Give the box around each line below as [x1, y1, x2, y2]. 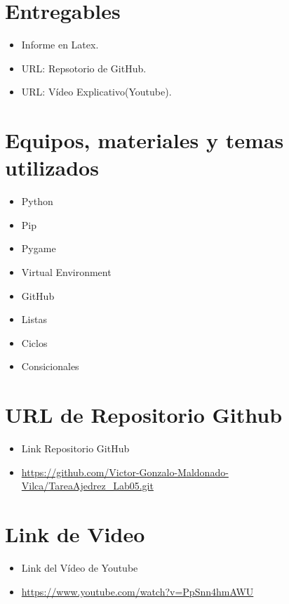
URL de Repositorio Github [5, 400, 283, 429]
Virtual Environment [21, 265, 112, 279]
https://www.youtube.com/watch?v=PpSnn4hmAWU [21, 584, 254, 598]
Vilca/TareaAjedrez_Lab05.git [21, 478, 154, 493]
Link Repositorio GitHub [21, 441, 130, 456]
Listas [21, 312, 47, 327]
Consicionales [21, 359, 79, 374]
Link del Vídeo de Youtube [21, 560, 138, 575]
